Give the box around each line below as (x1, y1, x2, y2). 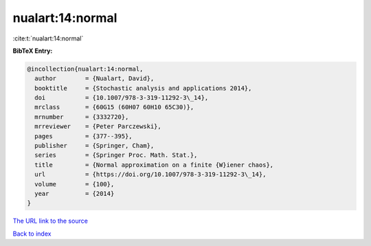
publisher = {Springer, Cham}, (34, 142, 155, 150)
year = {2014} (34, 190, 115, 197)
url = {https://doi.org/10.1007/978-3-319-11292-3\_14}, (34, 171, 267, 178)
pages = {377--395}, (34, 132, 133, 140)
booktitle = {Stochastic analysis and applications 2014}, (34, 84, 252, 92)
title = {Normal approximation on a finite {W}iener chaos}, (34, 161, 274, 169)
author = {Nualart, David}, (34, 75, 155, 82)
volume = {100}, (34, 180, 115, 188)
